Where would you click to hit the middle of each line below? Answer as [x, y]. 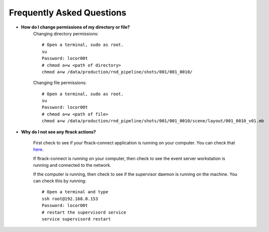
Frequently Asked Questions [68, 13]
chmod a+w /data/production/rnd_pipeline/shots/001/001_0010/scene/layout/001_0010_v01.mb [153, 121]
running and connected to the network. [72, 165]
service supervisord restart [76, 219]
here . [38, 149]
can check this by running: [60, 181]
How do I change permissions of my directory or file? [76, 27]
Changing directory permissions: [66, 33]
